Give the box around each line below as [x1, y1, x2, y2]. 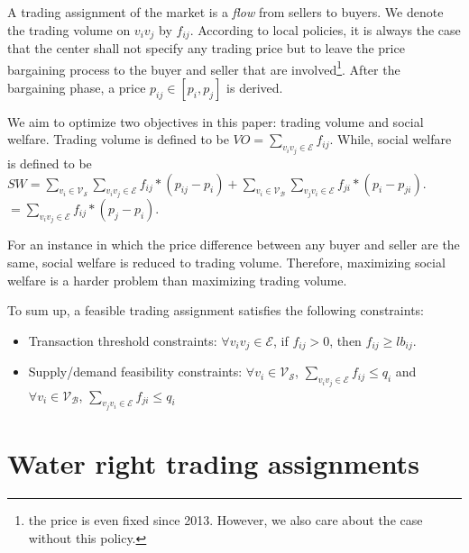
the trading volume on [7, 20, 131, 39]
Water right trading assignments [7, 445, 419, 482]
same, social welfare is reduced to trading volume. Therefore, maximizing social [7, 252, 446, 271]
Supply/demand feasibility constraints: [28, 362, 243, 381]
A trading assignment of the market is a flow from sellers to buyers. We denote [7, 3, 444, 21]
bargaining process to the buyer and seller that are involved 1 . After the [7, 57, 400, 78]
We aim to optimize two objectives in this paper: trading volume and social [7, 112, 424, 131]
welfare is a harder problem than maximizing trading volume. [7, 270, 347, 289]
